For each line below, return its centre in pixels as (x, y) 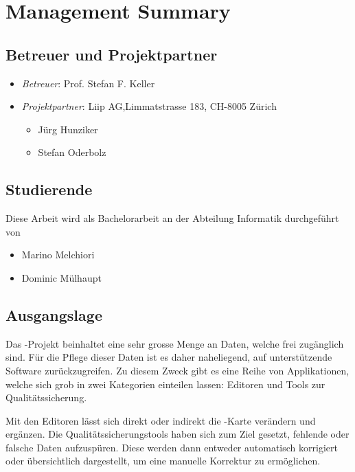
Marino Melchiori (58, 255)
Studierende (49, 189)
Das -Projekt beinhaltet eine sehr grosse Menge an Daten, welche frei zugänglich (175, 343)
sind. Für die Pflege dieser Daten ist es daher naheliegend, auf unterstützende (169, 357)
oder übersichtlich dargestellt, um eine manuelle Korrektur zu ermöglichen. (163, 461)
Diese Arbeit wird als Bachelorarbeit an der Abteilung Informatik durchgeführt (172, 218)
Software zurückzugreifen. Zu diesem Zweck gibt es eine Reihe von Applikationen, (177, 370)
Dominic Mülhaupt (61, 277)
